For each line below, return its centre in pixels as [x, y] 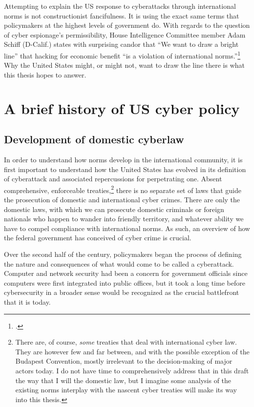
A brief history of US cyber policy [122, 108]
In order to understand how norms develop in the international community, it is [123, 159]
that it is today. [27, 301]
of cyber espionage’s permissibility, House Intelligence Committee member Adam [125, 34]
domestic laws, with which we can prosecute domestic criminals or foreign [114, 209]
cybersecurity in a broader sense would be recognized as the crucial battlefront [122, 292]
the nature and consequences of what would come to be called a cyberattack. [119, 263]
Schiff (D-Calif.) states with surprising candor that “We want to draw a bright [121, 44]
